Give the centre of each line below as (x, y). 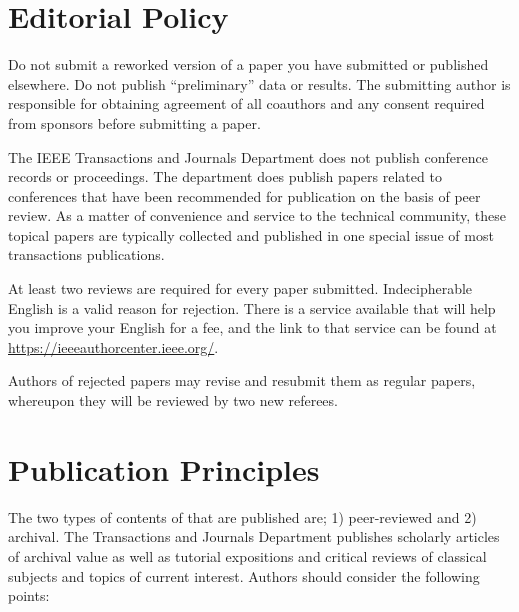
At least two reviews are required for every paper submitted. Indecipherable (240, 288)
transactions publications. (86, 254)
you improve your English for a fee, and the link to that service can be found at (252, 327)
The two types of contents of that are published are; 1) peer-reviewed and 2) (242, 516)
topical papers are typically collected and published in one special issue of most (251, 234)
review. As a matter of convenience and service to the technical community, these (257, 215)
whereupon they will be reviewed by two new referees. (173, 400)
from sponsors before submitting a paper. (134, 122)
